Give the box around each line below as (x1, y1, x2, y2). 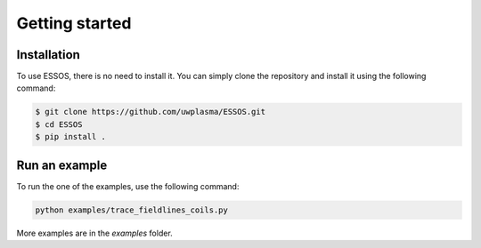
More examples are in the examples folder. (16, 228, 173, 238)
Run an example (16, 157, 108, 172)
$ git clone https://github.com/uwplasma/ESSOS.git (35, 107, 266, 117)
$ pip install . (35, 132, 107, 142)
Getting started (16, 13, 132, 33)
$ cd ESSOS (35, 119, 83, 129)
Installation (16, 47, 80, 62)
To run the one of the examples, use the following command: (16, 180, 240, 191)
